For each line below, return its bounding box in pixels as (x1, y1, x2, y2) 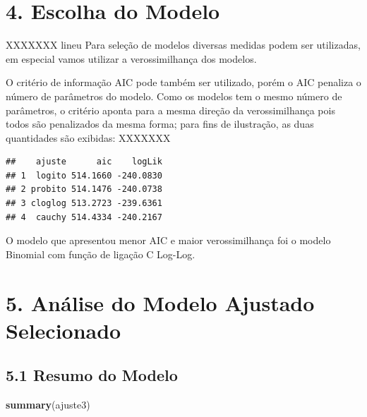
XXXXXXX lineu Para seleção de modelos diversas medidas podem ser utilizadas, (6, 37, 361, 52)
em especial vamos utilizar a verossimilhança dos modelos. (6, 51, 257, 66)
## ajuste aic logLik (6, 157, 162, 167)
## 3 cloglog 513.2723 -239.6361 (6, 198, 162, 209)
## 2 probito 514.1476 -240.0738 (6, 184, 162, 195)
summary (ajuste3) (6, 397, 90, 412)
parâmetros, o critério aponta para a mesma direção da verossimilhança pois (6, 102, 335, 117)
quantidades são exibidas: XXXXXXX (6, 130, 171, 145)
